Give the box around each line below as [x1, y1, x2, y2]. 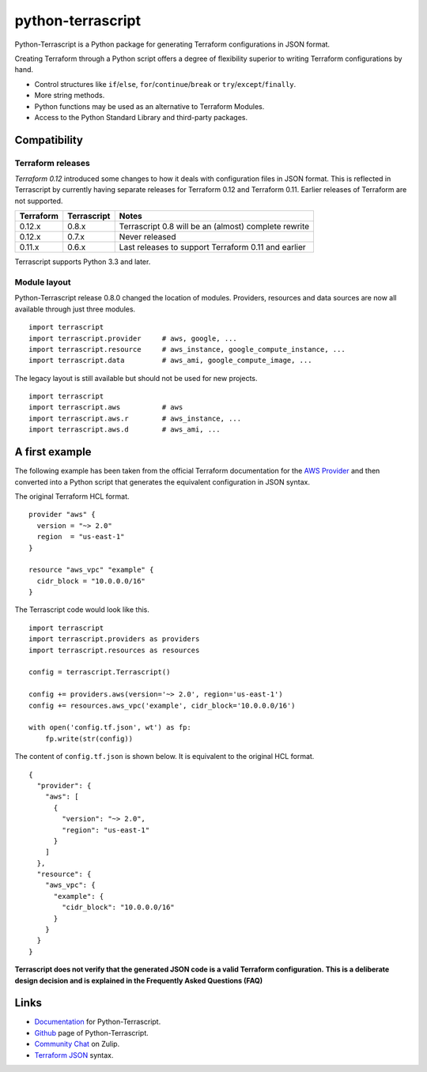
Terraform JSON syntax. [34, 1050, 114, 1059]
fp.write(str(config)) [44, 734, 134, 743]
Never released [119, 232, 176, 243]
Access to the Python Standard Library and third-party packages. [34, 112, 248, 122]
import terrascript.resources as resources [28, 645, 200, 655]
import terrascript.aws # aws [28, 403, 183, 412]
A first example [14, 445, 92, 459]
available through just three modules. [14, 304, 136, 314]
